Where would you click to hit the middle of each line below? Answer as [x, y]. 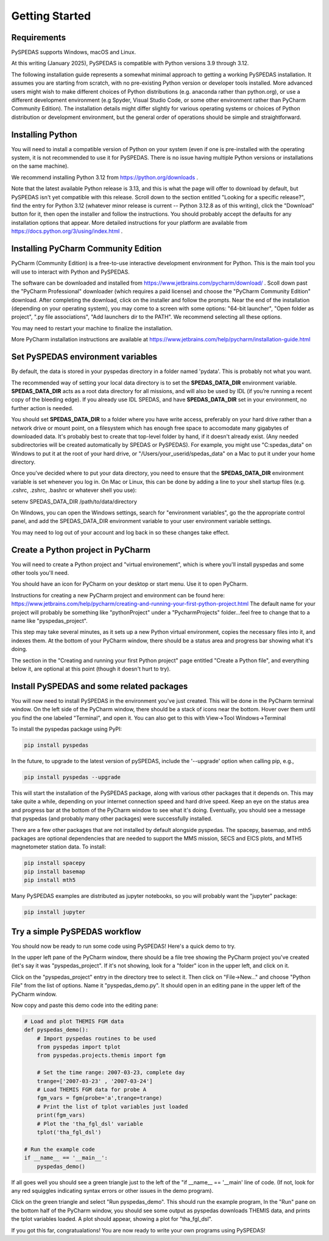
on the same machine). [40, 166]
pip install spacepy [55, 863]
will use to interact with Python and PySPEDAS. [71, 272]
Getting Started [51, 16]
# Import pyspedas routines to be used [97, 1038]
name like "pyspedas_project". [49, 621]
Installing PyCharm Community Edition [87, 249]
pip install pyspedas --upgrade [73, 777]
